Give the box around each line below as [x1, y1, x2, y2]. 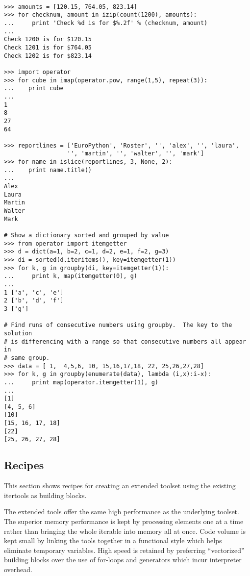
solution [4, 329, 32, 337]
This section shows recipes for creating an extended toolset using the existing [4, 480, 236, 491]
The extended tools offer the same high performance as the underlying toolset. [4, 506, 239, 517]
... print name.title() [4, 166, 92, 174]
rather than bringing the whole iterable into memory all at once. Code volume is [4, 526, 246, 536]
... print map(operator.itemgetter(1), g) [4, 378, 158, 386]
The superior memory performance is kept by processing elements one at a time [4, 516, 244, 526]
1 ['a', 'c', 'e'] [4, 289, 64, 296]
